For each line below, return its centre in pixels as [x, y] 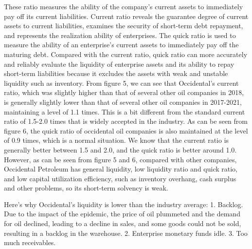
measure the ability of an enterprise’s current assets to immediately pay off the [121, 45]
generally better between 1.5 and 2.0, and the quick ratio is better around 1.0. [120, 149]
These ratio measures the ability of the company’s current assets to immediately [124, 6]
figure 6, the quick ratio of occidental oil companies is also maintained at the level [126, 130]
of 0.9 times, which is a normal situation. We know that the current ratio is [117, 140]
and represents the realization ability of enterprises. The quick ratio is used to [120, 35]
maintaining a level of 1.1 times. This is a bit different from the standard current [125, 111]
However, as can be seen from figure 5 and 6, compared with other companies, [120, 159]
